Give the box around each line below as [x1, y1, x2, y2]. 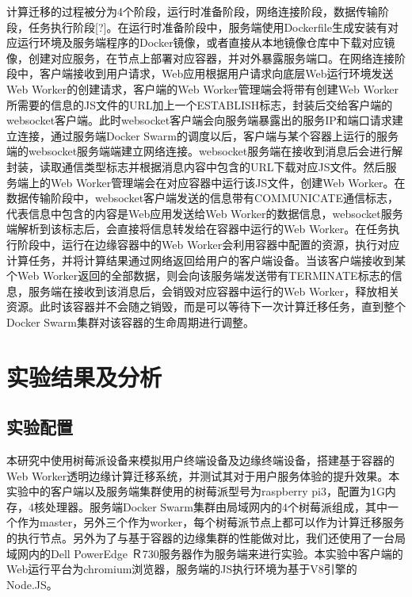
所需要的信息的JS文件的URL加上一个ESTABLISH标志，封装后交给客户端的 [6, 96, 393, 113]
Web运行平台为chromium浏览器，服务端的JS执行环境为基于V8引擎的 [6, 561, 357, 577]
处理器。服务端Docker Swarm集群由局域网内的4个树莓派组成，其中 [44, 498, 387, 515]
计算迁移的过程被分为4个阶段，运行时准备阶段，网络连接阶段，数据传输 [6, 3, 378, 19]
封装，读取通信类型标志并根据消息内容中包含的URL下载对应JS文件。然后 [6, 158, 386, 174]
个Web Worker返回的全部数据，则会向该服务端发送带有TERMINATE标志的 [6, 267, 391, 284]
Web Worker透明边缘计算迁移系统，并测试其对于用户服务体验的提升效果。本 [6, 467, 400, 484]
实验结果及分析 [6, 360, 162, 392]
